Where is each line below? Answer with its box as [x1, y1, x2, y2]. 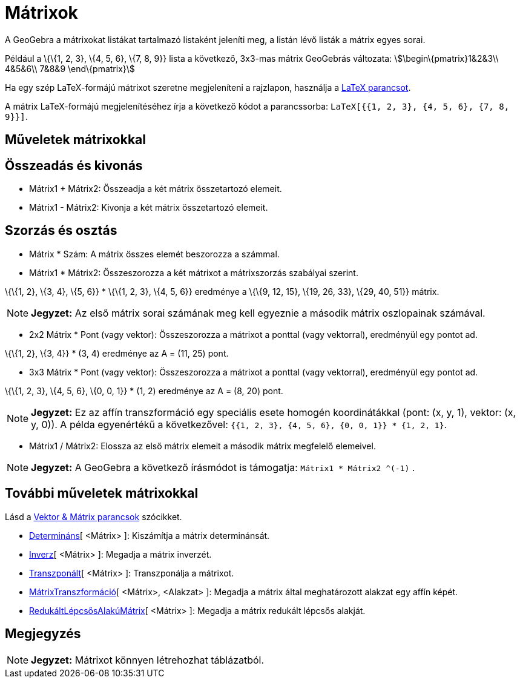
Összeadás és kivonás [5, 157, 143, 173]
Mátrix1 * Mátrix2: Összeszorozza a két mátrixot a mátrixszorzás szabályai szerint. [29, 267, 358, 278]
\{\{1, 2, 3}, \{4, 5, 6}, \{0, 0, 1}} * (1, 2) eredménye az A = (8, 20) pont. [5, 385, 283, 396]
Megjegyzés [5, 626, 81, 642]
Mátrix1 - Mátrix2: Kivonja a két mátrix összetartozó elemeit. [29, 202, 268, 213]
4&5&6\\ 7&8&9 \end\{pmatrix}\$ [5, 63, 135, 74]
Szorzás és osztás [5, 223, 117, 239]
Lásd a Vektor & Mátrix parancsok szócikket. [5, 511, 182, 522]
